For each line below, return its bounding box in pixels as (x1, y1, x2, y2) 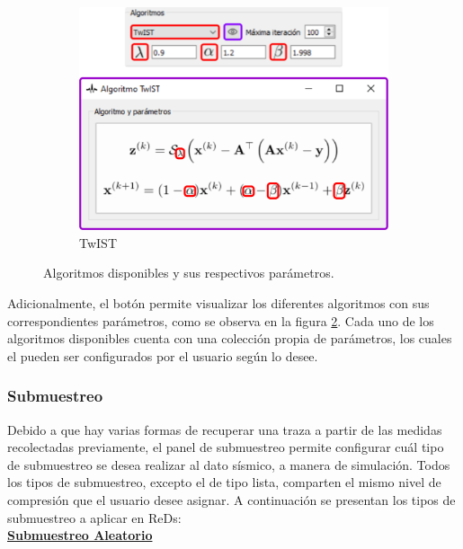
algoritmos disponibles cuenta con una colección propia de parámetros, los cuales (7, 329, 452, 348)
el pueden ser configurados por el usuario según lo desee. (7, 346, 318, 365)
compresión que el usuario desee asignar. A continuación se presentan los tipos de (7, 491, 456, 509)
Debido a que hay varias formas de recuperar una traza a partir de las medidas (7, 420, 442, 438)
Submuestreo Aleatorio (7, 526, 153, 545)
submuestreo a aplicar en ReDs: (7, 508, 182, 527)
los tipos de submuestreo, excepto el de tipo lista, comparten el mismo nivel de (7, 473, 441, 491)
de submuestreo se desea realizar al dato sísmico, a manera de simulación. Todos (7, 455, 450, 474)
